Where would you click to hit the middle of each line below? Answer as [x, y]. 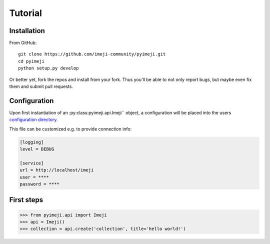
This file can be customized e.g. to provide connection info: [70, 129]
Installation [27, 31]
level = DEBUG [37, 149]
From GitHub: [23, 43]
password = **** [40, 184]
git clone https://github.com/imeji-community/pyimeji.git [92, 54]
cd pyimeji [31, 61]
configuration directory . [33, 119]
